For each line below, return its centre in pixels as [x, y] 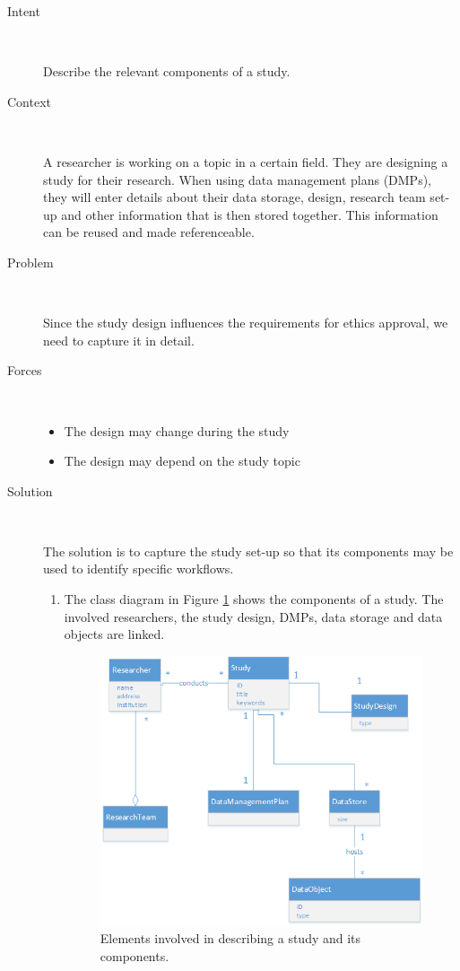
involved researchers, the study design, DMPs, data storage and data [253, 616]
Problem [30, 262]
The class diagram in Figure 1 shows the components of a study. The [254, 599]
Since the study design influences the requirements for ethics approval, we [246, 323]
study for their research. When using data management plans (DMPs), [238, 179]
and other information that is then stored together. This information [250, 214]
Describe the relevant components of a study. [167, 71]
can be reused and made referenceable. [149, 232]
